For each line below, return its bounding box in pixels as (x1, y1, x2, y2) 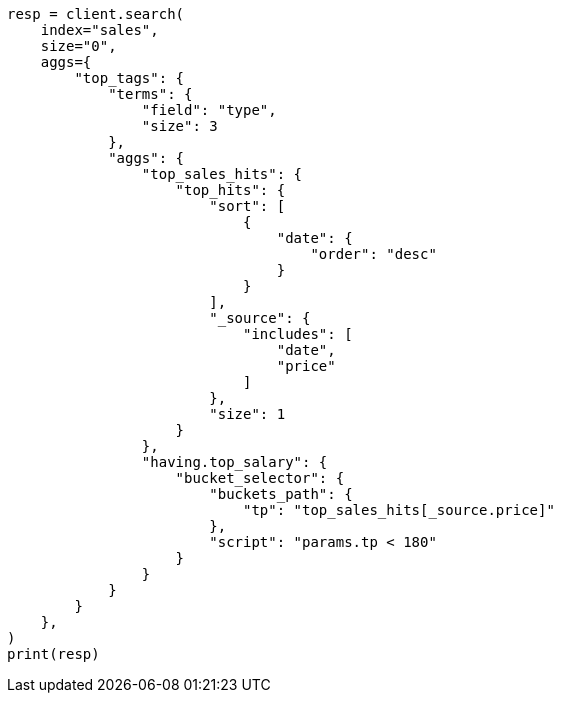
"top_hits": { (175, 182, 286, 198)
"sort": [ (209, 198, 286, 214)
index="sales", (40, 22, 159, 38)
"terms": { (108, 86, 193, 102)
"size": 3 (141, 118, 218, 134)
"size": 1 (209, 406, 286, 422)
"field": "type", (141, 102, 277, 118)
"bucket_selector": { (175, 470, 345, 486)
